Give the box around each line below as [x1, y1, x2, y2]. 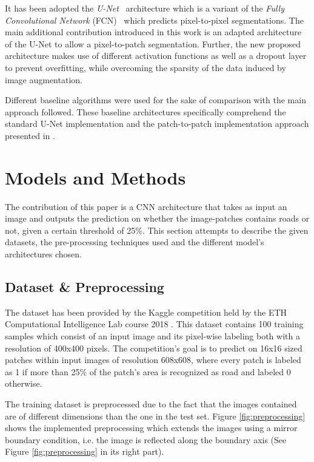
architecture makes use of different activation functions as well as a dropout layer [5, 49, 307, 62]
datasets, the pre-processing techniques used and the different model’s [5, 236, 264, 248]
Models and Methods [5, 165, 186, 189]
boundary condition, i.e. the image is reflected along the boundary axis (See [5, 433, 287, 446]
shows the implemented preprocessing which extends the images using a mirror [5, 421, 298, 434]
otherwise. [5, 377, 42, 390]
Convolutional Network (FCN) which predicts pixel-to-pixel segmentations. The [5, 13, 304, 26]
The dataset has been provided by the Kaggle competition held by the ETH [5, 305, 287, 318]
